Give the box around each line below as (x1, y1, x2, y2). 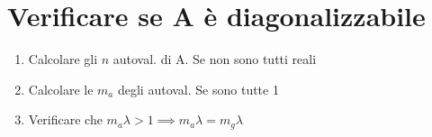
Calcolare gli (28, 50, 98, 68)
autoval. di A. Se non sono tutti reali (112, 50, 317, 68)
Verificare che (28, 110, 103, 129)
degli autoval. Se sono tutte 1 (117, 79, 279, 98)
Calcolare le (28, 79, 94, 98)
